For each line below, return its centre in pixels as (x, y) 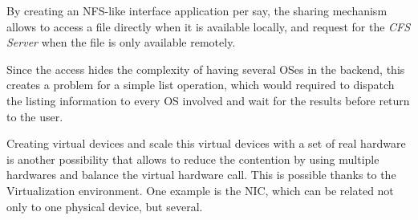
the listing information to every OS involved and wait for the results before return (208, 100)
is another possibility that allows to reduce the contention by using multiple (193, 159)
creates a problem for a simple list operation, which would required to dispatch (201, 85)
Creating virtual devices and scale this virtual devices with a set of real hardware (206, 143)
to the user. (35, 116)
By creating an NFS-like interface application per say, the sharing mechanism (197, 10)
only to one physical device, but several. (105, 206)
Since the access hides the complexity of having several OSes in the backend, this (206, 69)
